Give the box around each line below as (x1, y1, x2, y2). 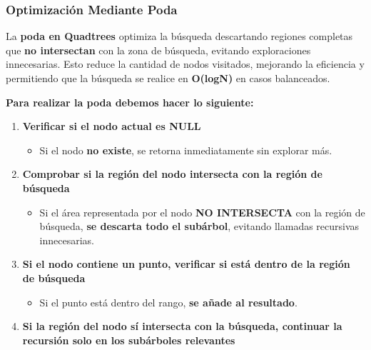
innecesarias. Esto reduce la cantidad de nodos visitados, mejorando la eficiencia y (6, 56, 365, 71)
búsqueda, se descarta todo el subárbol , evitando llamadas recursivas (39, 219, 360, 234)
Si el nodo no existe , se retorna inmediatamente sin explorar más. (39, 142, 332, 157)
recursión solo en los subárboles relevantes (22, 332, 235, 347)
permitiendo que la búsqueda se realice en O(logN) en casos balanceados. (6, 71, 330, 85)
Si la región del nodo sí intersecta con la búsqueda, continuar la (22, 319, 342, 334)
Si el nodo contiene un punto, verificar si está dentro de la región (22, 256, 350, 271)
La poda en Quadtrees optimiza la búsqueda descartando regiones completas (6, 29, 353, 44)
